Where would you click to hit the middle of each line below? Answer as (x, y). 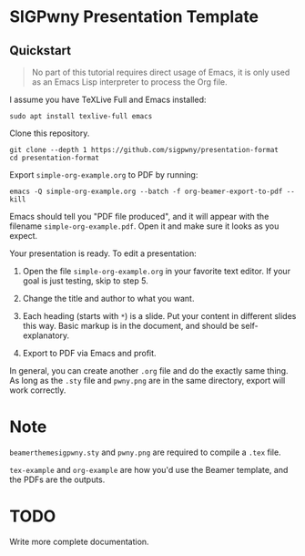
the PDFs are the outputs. (57, 479)
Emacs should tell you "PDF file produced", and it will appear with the (139, 216)
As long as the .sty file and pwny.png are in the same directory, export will (147, 381)
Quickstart (41, 51)
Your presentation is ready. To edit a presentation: (103, 253)
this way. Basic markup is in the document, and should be (131, 326)
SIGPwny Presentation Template (134, 17)
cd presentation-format (55, 158)
